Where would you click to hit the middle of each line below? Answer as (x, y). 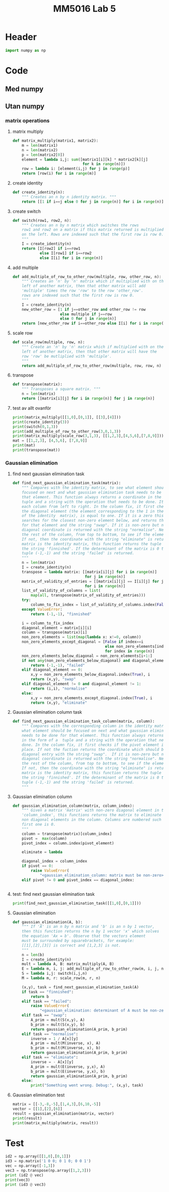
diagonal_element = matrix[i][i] (57, 628)
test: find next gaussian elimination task (54, 894)
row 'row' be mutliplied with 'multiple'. (67, 356)
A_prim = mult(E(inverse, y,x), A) (68, 1067)
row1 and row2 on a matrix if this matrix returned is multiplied (93, 230)
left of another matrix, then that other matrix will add (84, 286)
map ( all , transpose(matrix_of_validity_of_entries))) (88, 595)
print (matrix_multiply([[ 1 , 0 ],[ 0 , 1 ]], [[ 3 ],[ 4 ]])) (67, 417)
